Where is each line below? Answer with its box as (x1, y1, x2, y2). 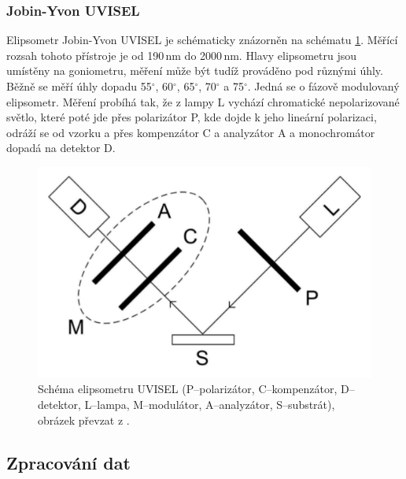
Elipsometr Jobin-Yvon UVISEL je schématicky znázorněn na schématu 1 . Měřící (6, 32, 398, 48)
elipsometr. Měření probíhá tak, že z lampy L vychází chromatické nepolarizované (6, 93, 400, 110)
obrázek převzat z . (38, 411, 130, 428)
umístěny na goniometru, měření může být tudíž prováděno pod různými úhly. (6, 62, 383, 79)
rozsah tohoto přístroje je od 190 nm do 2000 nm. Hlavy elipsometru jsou (6, 46, 356, 63)
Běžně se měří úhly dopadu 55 (6, 78, 152, 94)
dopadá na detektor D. (6, 139, 116, 156)
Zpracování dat (6, 450, 131, 474)
